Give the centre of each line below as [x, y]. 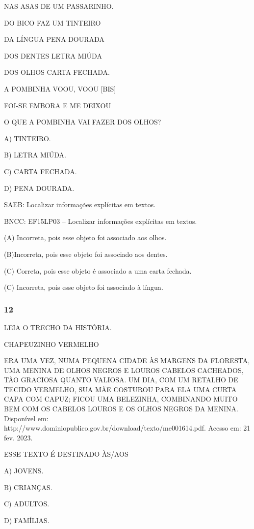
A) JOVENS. [24, 471]
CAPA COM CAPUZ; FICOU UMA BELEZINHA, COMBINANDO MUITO [121, 399]
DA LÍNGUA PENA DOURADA [54, 39]
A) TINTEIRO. [27, 138]
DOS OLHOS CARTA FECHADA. [57, 72]
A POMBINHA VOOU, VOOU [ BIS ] [60, 88]
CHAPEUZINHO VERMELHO [51, 344]
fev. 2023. [18, 437]
